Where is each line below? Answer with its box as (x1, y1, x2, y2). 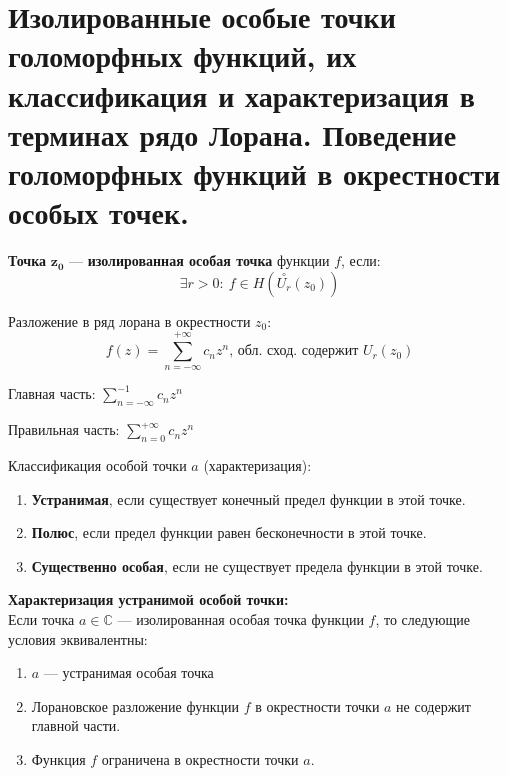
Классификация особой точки (8, 455, 187, 476)
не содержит (396, 695, 471, 716)
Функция (31, 748, 86, 769)
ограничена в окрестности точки (101, 748, 299, 769)
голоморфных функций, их (8, 35, 357, 76)
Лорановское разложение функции (31, 695, 239, 716)
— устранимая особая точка (43, 662, 214, 683)
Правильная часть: (8, 419, 120, 440)
